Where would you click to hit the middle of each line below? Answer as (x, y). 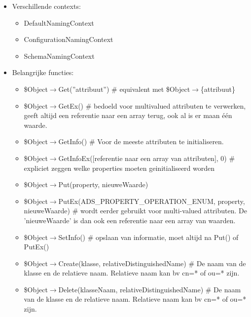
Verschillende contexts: (46, 6)
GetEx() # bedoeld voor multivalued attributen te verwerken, (152, 105)
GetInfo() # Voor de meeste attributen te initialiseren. (141, 141)
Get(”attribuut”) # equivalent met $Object (124, 89)
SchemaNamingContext (59, 56)
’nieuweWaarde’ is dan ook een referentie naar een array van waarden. (130, 220)
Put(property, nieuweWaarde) (103, 184)
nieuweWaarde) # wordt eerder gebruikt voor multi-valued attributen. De (135, 211)
